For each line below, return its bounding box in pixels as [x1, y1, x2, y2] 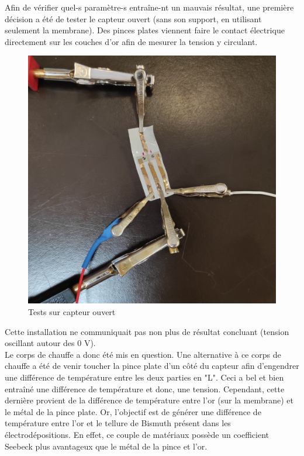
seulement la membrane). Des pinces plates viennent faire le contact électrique [5, 24, 285, 36]
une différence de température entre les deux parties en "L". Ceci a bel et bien [5, 371, 284, 383]
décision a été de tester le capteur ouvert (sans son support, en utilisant [5, 12, 262, 25]
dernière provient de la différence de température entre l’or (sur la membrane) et [5, 394, 293, 406]
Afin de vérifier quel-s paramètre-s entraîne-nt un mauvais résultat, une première [5, 1, 294, 13]
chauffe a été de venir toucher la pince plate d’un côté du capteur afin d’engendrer [5, 360, 299, 372]
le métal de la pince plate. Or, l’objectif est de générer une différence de [5, 405, 261, 417]
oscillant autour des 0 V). [5, 337, 96, 349]
